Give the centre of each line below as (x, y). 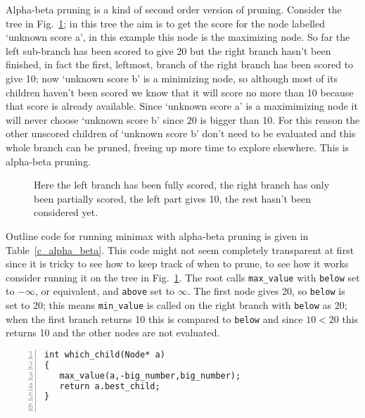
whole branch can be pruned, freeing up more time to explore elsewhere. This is (178, 147)
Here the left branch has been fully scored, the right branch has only (182, 185)
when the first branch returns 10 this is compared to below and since (154, 318)
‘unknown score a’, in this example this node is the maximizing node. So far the (178, 37)
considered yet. (66, 212)
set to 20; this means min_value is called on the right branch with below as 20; (177, 305)
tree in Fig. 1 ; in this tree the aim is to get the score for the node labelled (165, 23)
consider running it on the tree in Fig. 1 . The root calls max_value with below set (183, 277)
